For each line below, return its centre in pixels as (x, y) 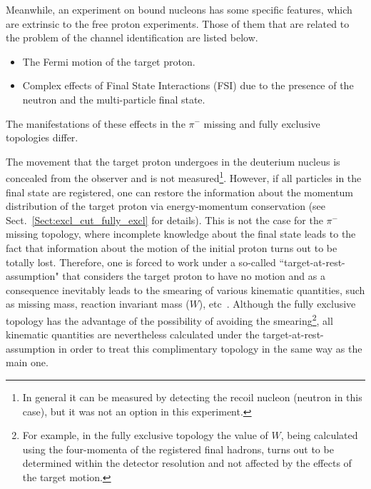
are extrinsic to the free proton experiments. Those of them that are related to (178, 23)
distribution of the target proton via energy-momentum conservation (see (166, 206)
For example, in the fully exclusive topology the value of (145, 435)
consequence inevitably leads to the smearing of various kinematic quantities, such (185, 289)
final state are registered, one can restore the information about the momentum (179, 192)
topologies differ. (42, 137)
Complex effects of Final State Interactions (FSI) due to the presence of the (188, 85)
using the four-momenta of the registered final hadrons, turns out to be (178, 449)
